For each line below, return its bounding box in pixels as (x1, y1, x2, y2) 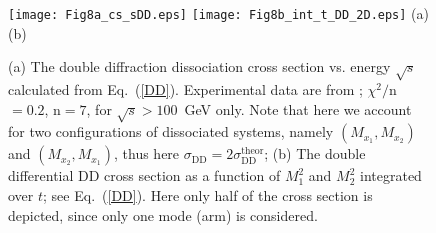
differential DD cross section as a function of (8, 165, 281, 186)
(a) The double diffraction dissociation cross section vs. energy (8, 56, 391, 77)
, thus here (114, 143, 180, 164)
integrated (360, 165, 422, 186)
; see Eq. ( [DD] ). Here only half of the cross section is (43, 184, 373, 205)
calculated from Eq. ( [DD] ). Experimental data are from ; (8, 79, 363, 100)
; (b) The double (264, 143, 366, 164)
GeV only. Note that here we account (184, 98, 412, 119)
